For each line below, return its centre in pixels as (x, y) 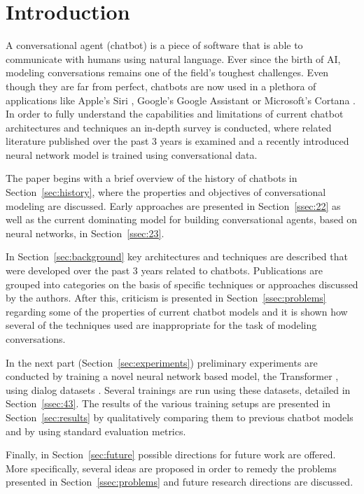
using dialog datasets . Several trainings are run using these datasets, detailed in (178, 389)
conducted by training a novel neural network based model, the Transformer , (172, 376)
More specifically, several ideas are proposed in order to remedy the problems (171, 468)
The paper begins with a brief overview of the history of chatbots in (152, 178)
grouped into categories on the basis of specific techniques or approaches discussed (182, 284)
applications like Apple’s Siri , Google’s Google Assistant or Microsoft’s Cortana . (181, 100)
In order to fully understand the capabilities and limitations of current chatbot (175, 114)
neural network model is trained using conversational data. (132, 154)
